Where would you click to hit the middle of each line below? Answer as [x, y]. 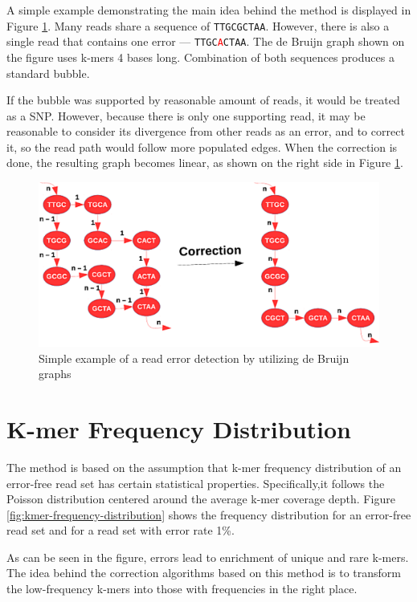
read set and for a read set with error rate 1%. [121, 530]
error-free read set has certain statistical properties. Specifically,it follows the [196, 483]
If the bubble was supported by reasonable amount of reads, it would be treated [203, 100]
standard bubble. [48, 73]
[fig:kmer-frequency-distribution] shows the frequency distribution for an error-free [209, 514]
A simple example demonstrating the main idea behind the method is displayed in [209, 10]
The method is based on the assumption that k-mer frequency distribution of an [204, 467]
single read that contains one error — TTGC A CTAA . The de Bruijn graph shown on [206, 41]
